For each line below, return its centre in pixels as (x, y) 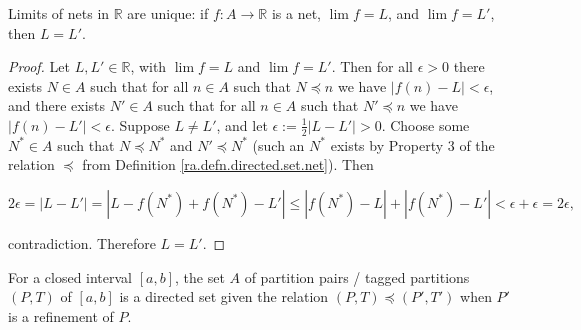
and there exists (57, 105)
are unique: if (168, 13)
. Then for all (372, 66)
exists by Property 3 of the (412, 144)
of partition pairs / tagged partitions (357, 276)
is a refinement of (61, 315)
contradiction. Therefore (82, 242)
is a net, (296, 13)
